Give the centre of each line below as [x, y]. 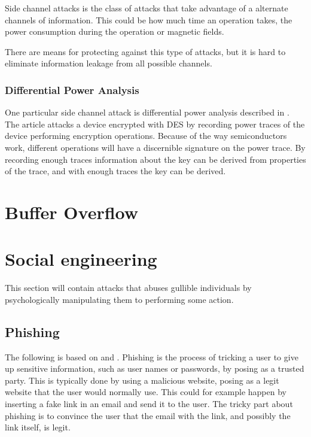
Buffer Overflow [72, 212]
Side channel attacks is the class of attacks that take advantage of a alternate [147, 8]
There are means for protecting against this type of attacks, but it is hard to [145, 51]
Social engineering [81, 259]
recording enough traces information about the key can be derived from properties [155, 159]
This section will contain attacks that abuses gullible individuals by [128, 288]
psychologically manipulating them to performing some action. [119, 299]
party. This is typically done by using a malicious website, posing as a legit [142, 380]
